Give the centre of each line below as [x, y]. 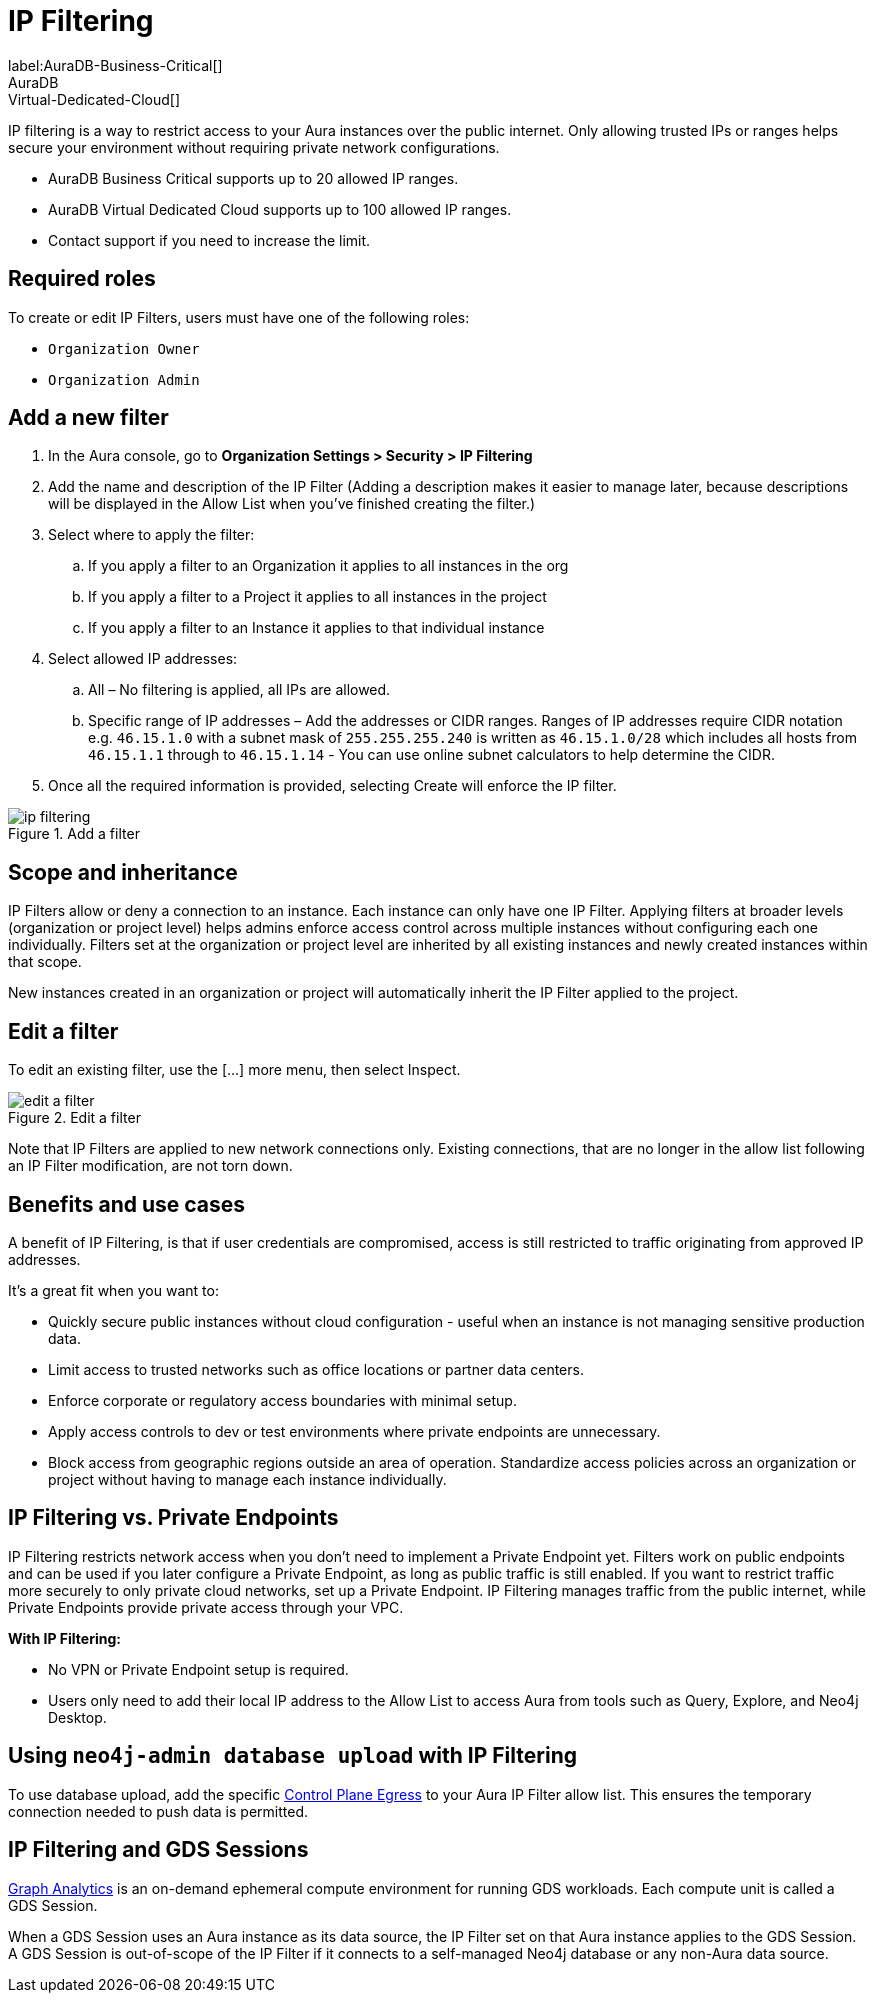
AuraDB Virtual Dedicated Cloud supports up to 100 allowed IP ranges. [280, 209]
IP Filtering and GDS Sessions [158, 1850]
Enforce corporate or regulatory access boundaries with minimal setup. [282, 1400]
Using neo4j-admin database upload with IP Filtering [292, 1756]
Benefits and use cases [127, 1204]
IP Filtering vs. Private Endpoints [173, 1518]
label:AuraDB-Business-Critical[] [115, 65]
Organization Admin [124, 379]
